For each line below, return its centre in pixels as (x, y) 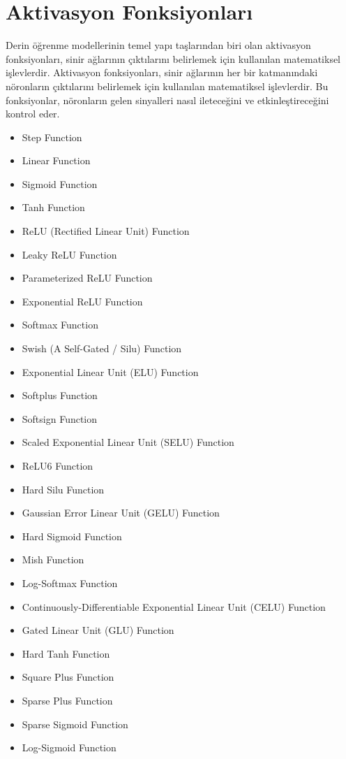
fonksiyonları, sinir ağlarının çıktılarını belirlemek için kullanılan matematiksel (173, 58)
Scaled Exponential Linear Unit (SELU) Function (128, 442)
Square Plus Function (68, 677)
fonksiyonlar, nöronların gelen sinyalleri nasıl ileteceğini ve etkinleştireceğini (167, 100)
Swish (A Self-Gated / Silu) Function (102, 348)
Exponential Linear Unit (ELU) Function (110, 371)
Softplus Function (60, 395)
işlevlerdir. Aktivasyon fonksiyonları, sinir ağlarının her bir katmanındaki (162, 72)
